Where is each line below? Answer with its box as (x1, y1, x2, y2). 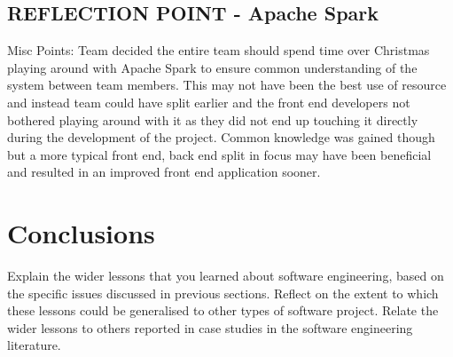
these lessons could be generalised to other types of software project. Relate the (7, 301, 439, 320)
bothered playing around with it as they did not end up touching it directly (7, 110, 418, 129)
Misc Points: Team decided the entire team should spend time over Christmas (7, 41, 430, 59)
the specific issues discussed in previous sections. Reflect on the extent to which (7, 283, 439, 302)
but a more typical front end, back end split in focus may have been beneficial (7, 145, 432, 163)
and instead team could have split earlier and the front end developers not (7, 92, 410, 111)
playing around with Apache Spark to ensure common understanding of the (7, 58, 418, 76)
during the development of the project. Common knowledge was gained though (7, 128, 435, 147)
